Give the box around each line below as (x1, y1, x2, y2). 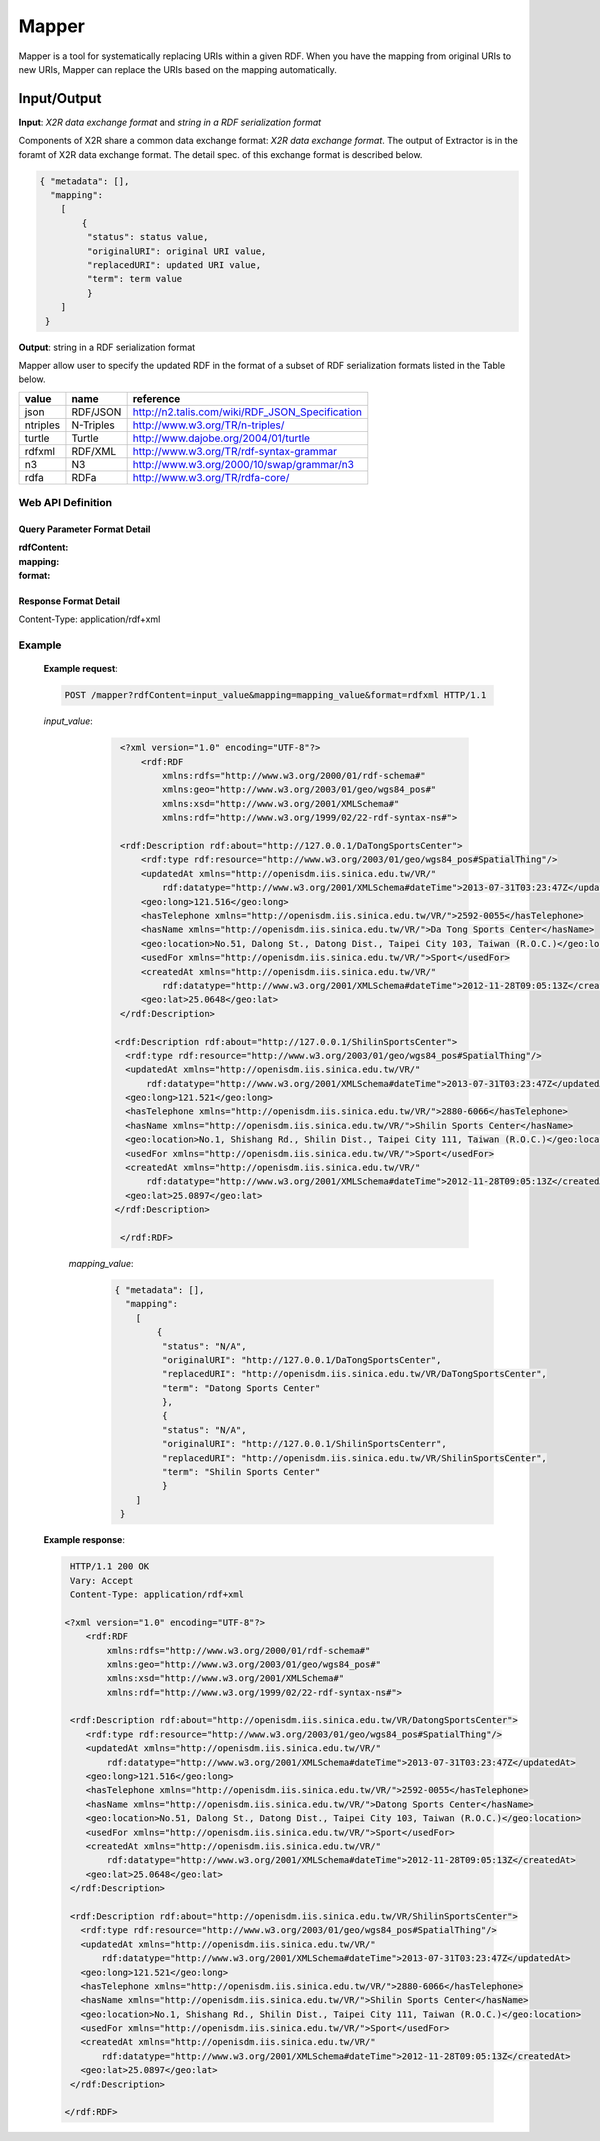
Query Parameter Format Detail (18, 523, 151, 535)
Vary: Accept (70, 1575, 134, 1586)
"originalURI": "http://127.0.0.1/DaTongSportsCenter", (161, 1354, 442, 1365)
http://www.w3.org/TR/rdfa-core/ (132, 470, 290, 484)
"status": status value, (86, 231, 209, 243)
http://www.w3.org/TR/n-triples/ (132, 418, 285, 432)
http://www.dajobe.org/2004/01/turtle (132, 431, 310, 445)
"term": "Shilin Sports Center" (161, 1466, 321, 1478)
